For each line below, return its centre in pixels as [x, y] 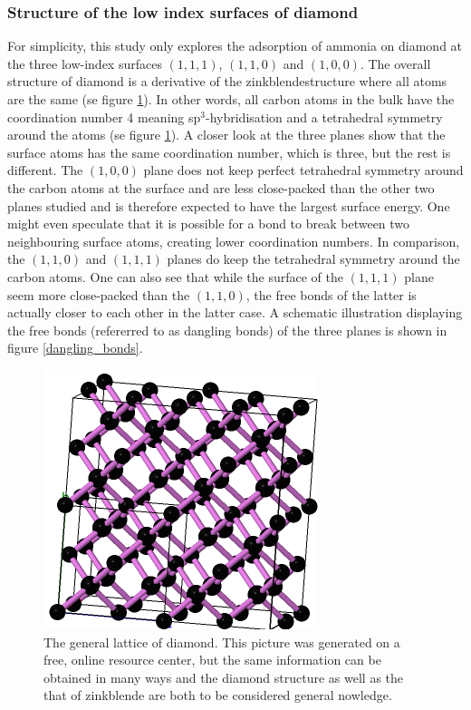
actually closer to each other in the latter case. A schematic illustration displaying [235, 312]
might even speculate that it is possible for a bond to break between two [209, 224]
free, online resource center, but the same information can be [212, 660]
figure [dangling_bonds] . [75, 348]
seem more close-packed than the [99, 294]
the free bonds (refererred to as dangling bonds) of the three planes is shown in [227, 330]
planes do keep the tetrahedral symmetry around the [313, 259]
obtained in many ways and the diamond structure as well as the [224, 677]
